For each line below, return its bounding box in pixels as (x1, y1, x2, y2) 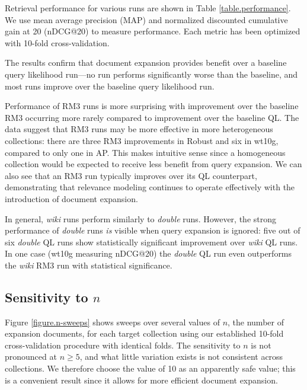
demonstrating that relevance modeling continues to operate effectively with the (5, 181, 295, 193)
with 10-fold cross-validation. (5, 36, 110, 49)
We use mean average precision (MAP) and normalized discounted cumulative (5, 13, 288, 25)
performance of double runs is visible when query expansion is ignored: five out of (5, 224, 300, 236)
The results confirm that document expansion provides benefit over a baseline (5, 56, 287, 69)
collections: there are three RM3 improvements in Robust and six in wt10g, (5, 134, 279, 146)
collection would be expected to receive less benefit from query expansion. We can (5, 158, 302, 170)
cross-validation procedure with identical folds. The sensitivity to (5, 338, 241, 351)
